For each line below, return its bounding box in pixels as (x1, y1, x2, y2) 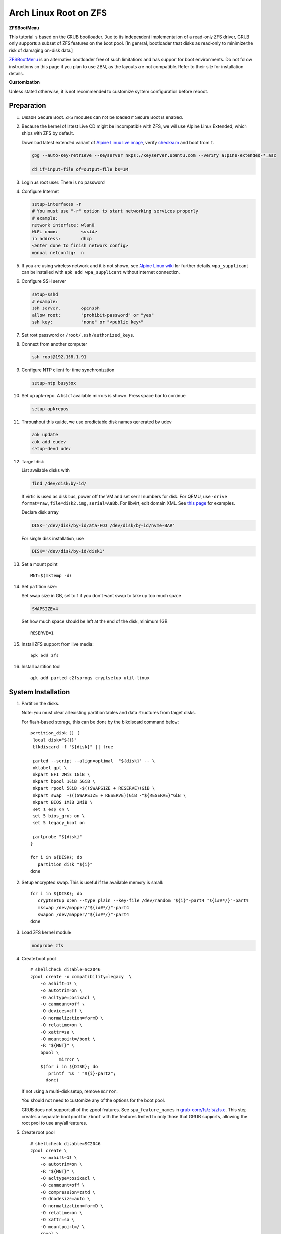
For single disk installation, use (21, 536, 84, 541)
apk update (32, 432, 58, 438)
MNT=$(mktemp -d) (30, 573, 72, 578)
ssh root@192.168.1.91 (32, 354, 87, 360)
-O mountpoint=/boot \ (40, 1036, 96, 1041)
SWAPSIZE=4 (32, 606, 58, 612)
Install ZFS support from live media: (21, 641, 94, 647)
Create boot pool (21, 955, 56, 961)
